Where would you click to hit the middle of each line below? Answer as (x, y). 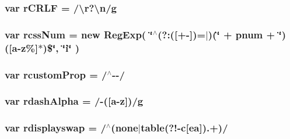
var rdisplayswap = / (55, 128)
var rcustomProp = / (56, 74)
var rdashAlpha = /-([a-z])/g (74, 101)
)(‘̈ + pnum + (242, 34)
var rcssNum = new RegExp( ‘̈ (79, 34)
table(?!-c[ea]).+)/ (184, 128)
